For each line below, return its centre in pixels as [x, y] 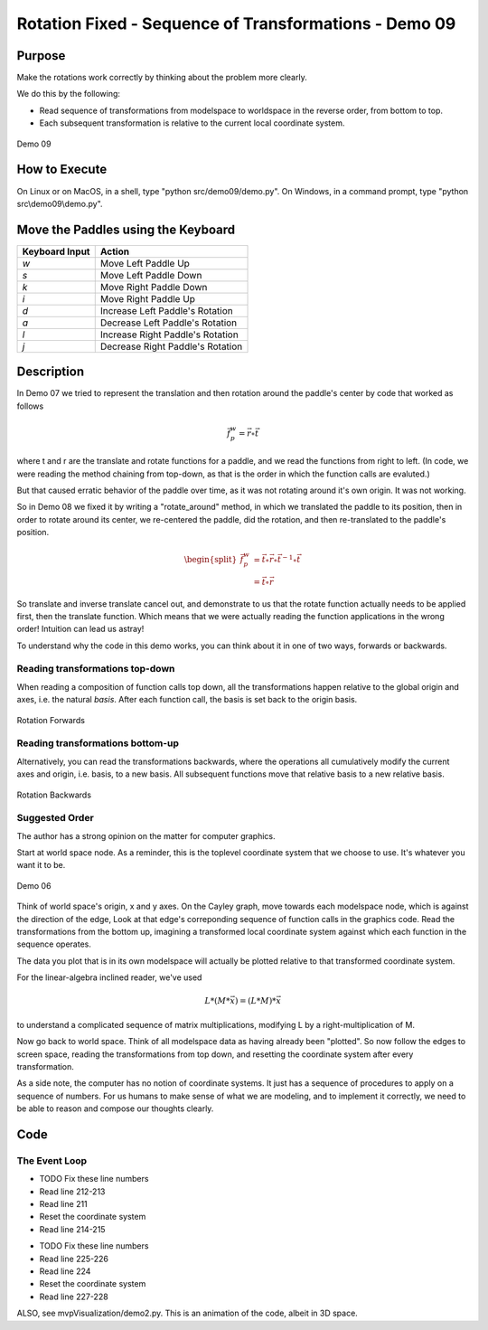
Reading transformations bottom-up [98, 743]
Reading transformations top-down [96, 669]
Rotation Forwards [51, 720]
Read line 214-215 [72, 1229]
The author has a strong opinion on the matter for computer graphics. [146, 835]
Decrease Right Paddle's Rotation [171, 346]
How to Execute [62, 170]
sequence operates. [54, 944]
